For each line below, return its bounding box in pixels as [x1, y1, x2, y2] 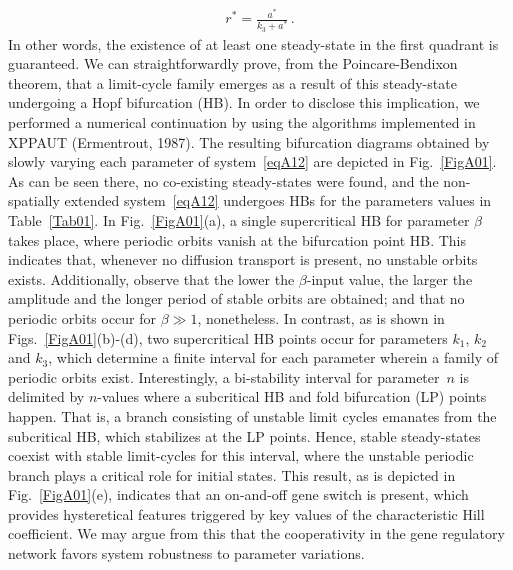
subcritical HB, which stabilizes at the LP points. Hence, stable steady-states [8, 425, 481, 446]
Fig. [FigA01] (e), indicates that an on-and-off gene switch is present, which [8, 484, 469, 505]
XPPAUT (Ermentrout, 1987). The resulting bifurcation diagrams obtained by [8, 131, 490, 152]
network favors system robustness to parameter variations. [8, 543, 365, 564]
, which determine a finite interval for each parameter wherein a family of [48, 347, 498, 368]
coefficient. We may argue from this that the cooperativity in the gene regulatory [8, 523, 505, 544]
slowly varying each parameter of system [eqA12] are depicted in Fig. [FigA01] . [8, 151, 497, 172]
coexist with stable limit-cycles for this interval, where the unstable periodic [8, 445, 474, 466]
